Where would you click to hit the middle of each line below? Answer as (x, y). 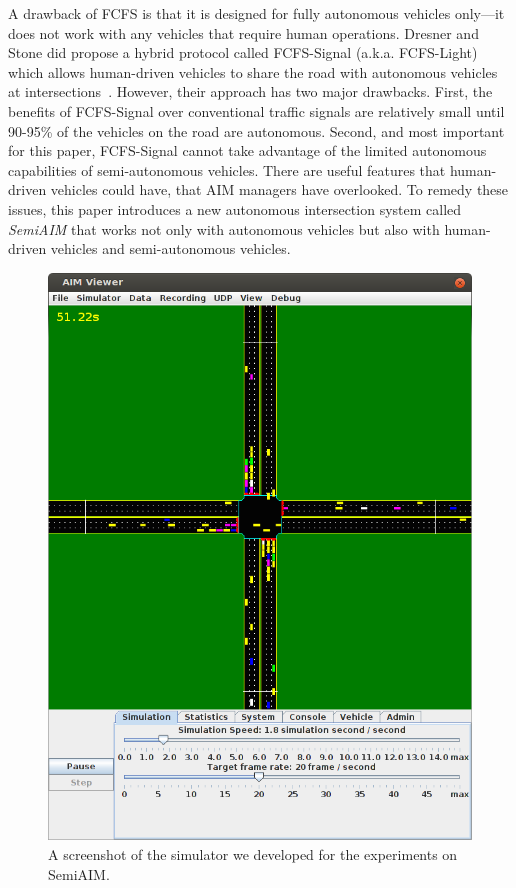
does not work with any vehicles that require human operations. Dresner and (243, 32)
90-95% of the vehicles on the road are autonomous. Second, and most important (256, 130)
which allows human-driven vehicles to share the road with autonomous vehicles (253, 71)
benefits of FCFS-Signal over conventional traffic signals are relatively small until (256, 110)
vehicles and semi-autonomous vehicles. (170, 248)
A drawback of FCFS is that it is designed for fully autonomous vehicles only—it (256, 13)
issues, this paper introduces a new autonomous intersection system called (235, 208)
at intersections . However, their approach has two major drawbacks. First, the (250, 91)
